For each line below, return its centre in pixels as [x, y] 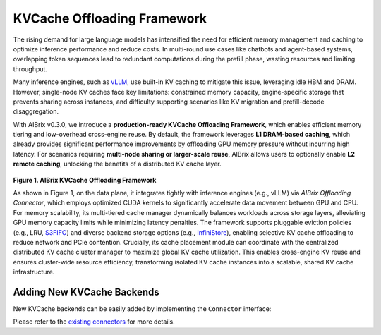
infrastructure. [34, 272]
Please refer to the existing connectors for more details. [94, 322]
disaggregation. [36, 111]
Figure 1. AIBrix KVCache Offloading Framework [85, 180]
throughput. [30, 69]
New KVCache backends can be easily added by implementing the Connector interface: [142, 309]
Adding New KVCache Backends [86, 292]
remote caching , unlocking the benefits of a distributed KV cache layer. [117, 164]
